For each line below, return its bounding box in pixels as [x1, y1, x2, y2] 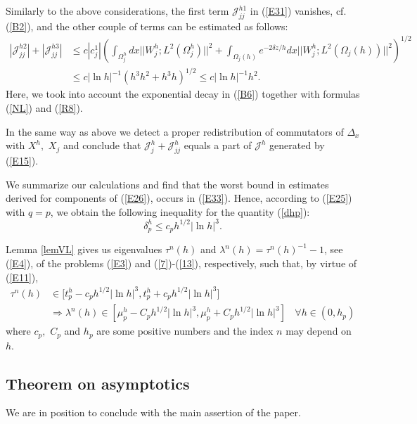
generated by [269, 138, 325, 153]
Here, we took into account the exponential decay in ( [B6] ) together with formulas [6, 86, 360, 101]
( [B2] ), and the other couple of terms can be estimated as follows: [6, 18, 288, 33]
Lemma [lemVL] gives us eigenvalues [6, 242, 162, 257]
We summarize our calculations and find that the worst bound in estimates [6, 176, 329, 191]
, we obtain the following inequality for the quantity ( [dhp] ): [50, 204, 310, 219]
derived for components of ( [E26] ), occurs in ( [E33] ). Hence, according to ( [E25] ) [6, 191, 352, 205]
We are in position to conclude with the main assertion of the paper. [6, 405, 301, 420]
